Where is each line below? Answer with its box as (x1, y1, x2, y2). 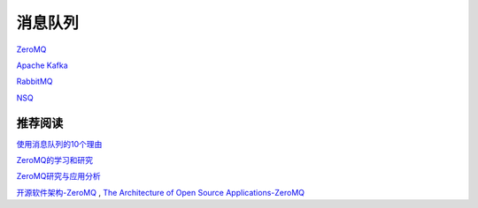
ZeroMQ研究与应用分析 (16, 171, 101, 182)
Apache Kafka (16, 60, 68, 71)
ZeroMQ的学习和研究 (16, 155, 93, 166)
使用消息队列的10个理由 (16, 138, 103, 149)
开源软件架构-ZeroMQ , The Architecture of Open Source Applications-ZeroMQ (16, 187, 305, 197)
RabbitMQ (16, 76, 53, 87)
